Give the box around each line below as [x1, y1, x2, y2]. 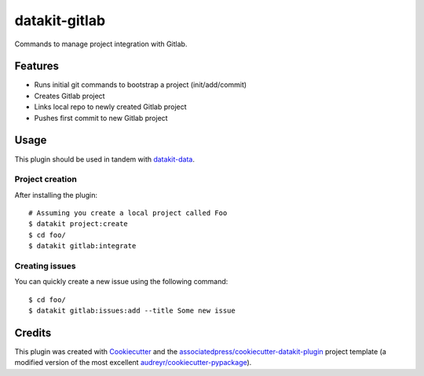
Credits [14, 326, 52, 339]
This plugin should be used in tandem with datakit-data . [14, 154, 196, 164]
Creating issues [14, 261, 76, 271]
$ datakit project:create [28, 220, 129, 228]
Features [14, 60, 59, 73]
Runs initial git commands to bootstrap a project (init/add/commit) [34, 80, 247, 89]
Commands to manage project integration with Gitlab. [14, 39, 188, 49]
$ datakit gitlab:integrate [28, 242, 137, 250]
